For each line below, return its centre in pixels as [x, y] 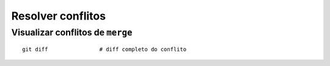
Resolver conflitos [59, 16]
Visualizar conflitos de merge [72, 32]
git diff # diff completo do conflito [104, 50]
